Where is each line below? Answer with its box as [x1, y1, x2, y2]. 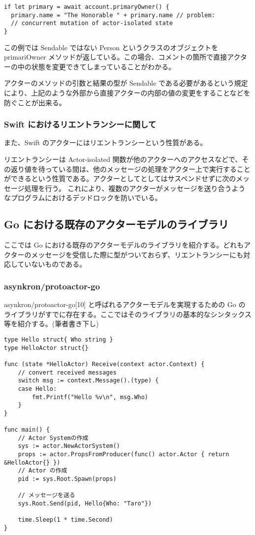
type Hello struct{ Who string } [4, 336, 113, 343]
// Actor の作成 [18, 467, 67, 474]
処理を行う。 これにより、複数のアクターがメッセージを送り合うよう [24, 183, 246, 193]
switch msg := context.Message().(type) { [18, 377, 159, 384]
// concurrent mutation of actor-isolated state [11, 20, 173, 27]
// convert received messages [18, 369, 117, 376]
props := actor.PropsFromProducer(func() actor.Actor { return [18, 451, 229, 458]
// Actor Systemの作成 [18, 434, 88, 441]
